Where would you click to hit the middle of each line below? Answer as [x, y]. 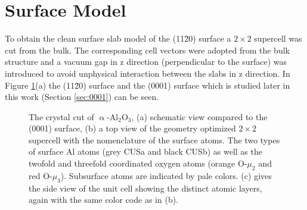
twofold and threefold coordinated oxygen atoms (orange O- [138, 163]
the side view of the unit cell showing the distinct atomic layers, [145, 188]
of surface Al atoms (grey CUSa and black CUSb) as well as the [145, 151]
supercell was [278, 38]
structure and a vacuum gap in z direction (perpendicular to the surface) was [146, 62]
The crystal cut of [61, 116]
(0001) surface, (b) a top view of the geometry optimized [132, 128]
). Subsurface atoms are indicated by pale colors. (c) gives [166, 175]
